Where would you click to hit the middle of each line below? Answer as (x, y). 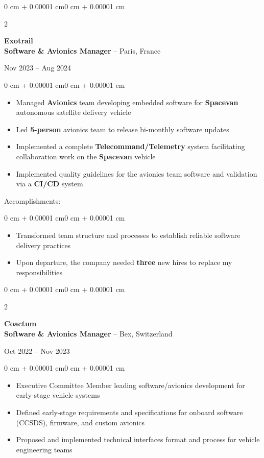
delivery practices (43, 245)
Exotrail (19, 41)
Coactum (20, 323)
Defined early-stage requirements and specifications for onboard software (129, 412)
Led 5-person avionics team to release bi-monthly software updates (123, 129)
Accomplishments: (32, 200)
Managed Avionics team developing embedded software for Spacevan (127, 102)
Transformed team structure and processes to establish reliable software (128, 235)
